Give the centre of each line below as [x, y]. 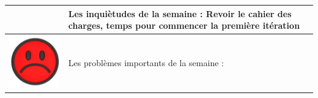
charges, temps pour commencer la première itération [184, 25]
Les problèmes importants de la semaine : [146, 63]
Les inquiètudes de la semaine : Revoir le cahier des [180, 13]
